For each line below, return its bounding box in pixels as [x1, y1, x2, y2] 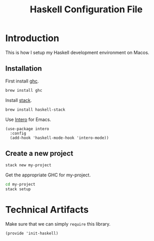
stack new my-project [5, 163, 52, 168]
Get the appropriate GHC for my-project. [5, 172, 91, 178]
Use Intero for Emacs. [5, 116, 51, 123]
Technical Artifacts [5, 204, 89, 216]
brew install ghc [5, 88, 43, 93]
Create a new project [5, 149, 73, 157]
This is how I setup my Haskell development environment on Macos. [5, 49, 150, 55]
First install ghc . [5, 78, 40, 84]
